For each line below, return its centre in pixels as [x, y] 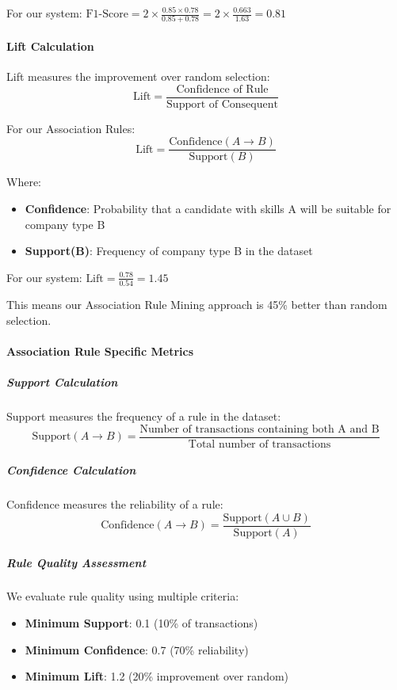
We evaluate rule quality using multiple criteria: [123, 596]
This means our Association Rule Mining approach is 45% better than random [197, 305]
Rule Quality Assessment [76, 562]
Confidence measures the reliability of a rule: [115, 504]
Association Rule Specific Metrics [100, 351]
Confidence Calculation [71, 470]
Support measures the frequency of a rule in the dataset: [144, 416]
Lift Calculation [50, 46]
